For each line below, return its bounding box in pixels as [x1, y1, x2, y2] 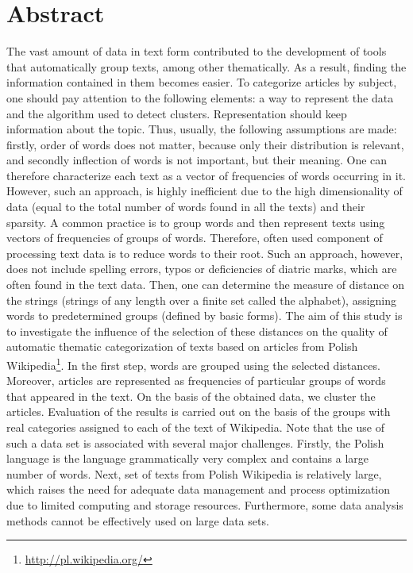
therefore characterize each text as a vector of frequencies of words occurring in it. [6, 167, 406, 183]
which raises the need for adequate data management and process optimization [6, 481, 391, 498]
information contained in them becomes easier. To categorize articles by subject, [6, 74, 397, 90]
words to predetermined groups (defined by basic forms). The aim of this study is [6, 307, 403, 324]
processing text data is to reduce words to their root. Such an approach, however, [6, 244, 403, 261]
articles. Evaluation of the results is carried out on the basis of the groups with [6, 403, 391, 420]
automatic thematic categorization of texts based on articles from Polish [6, 338, 358, 355]
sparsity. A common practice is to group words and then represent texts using [6, 213, 385, 230]
